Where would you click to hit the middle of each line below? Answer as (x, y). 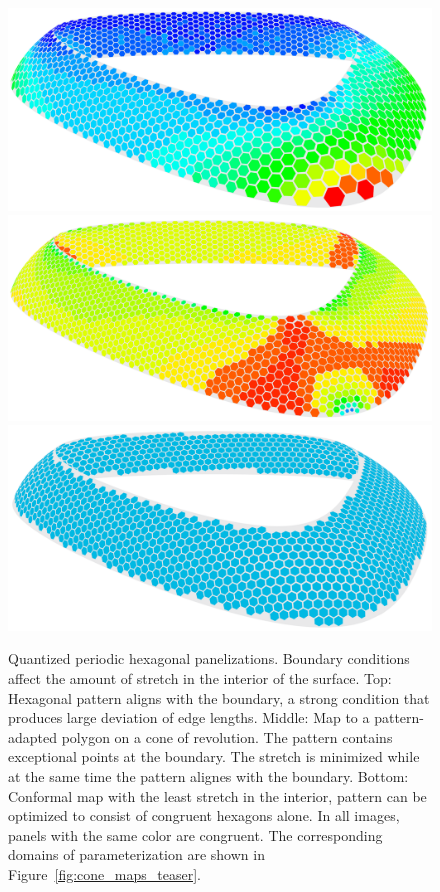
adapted (33, 736)
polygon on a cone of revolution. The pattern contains (227, 736)
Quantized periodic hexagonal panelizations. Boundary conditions (209, 658)
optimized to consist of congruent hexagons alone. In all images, (204, 815)
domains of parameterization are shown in (136, 854)
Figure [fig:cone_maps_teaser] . (104, 873)
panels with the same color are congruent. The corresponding (195, 834)
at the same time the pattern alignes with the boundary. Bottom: (208, 775)
